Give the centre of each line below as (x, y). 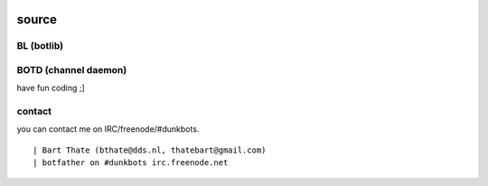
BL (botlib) (40, 46)
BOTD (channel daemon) (72, 70)
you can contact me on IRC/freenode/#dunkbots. (108, 129)
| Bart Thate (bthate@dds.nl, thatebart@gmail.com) (150, 150)
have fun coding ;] (51, 88)
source (37, 19)
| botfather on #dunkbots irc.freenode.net (131, 163)
